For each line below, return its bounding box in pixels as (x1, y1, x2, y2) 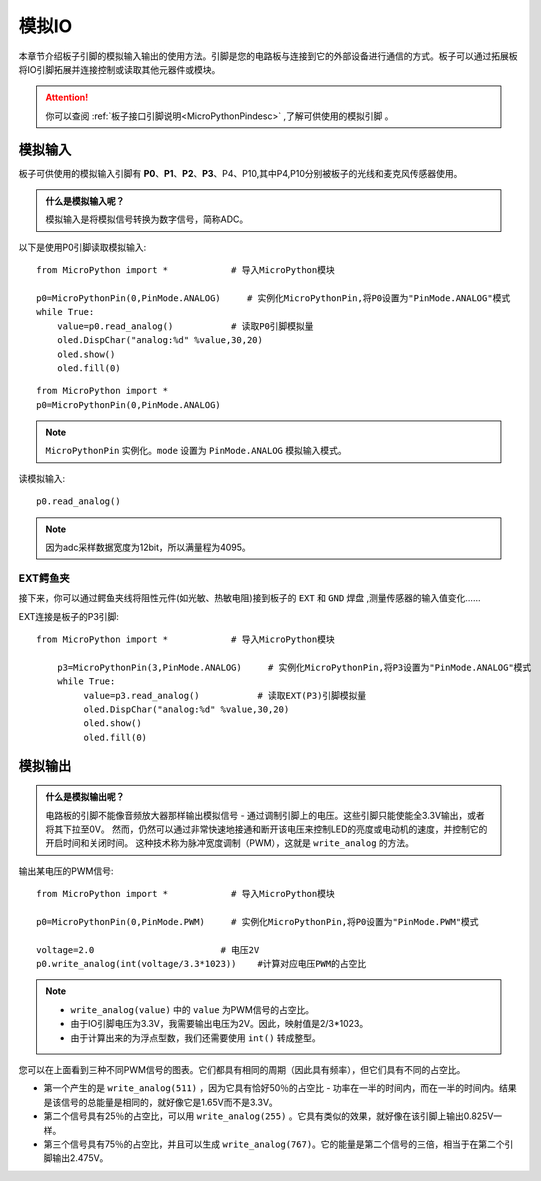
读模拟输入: (18, 472, 66, 484)
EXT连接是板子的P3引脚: (18, 610, 120, 622)
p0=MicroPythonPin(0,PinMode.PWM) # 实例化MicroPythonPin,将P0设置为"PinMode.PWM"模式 (36, 916, 479, 927)
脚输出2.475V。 (43, 1152, 109, 1164)
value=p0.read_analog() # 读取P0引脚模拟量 (56, 320, 314, 332)
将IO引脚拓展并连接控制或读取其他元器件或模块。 (18, 63, 221, 75)
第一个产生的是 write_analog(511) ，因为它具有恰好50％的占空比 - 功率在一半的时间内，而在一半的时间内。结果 (43, 1082, 517, 1094)
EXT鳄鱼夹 (18, 571, 70, 585)
